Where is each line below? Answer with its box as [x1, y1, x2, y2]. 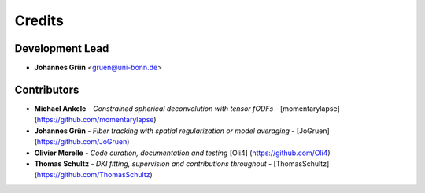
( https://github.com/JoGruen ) [34, 137, 130, 147]
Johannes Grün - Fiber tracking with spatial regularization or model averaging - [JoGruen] [34, 126, 330, 135]
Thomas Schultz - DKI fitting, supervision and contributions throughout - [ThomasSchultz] [34, 158, 330, 169]
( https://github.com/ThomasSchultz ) [34, 170, 153, 180]
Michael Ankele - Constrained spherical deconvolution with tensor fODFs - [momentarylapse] [34, 103, 340, 113]
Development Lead [14, 42, 109, 55]
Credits [14, 12, 65, 29]
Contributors [14, 83, 79, 96]
